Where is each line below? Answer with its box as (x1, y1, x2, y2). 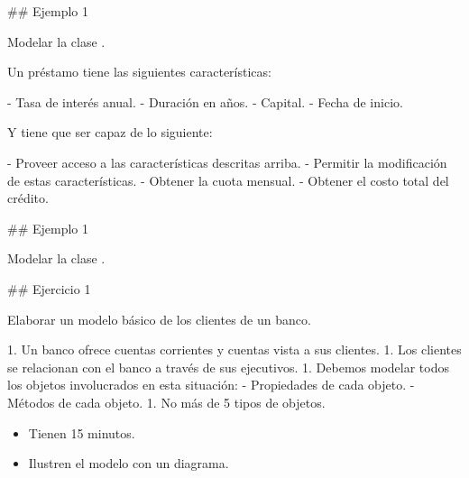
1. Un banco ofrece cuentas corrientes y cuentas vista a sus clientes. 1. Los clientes (7, 340, 462, 359)
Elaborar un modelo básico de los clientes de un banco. (7, 309, 311, 328)
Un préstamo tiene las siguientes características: (7, 62, 271, 81)
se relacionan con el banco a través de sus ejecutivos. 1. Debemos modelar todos (7, 357, 449, 376)
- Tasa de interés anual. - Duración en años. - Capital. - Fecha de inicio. (7, 92, 403, 111)
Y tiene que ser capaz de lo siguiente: (7, 123, 213, 142)
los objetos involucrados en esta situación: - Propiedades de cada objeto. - (7, 375, 415, 394)
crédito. (7, 188, 49, 207)
